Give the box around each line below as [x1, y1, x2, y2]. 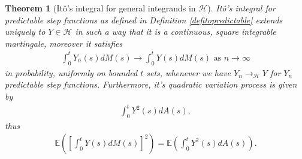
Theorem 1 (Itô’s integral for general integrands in [5, 2, 196, 14]
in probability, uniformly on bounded [5, 66, 138, 79]
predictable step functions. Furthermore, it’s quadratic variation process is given [5, 78, 297, 91]
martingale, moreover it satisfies [5, 37, 123, 49]
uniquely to [5, 25, 46, 38]
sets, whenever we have [146, 66, 231, 79]
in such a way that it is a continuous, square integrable [75, 25, 276, 38]
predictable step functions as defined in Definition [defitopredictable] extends [5, 13, 283, 26]
